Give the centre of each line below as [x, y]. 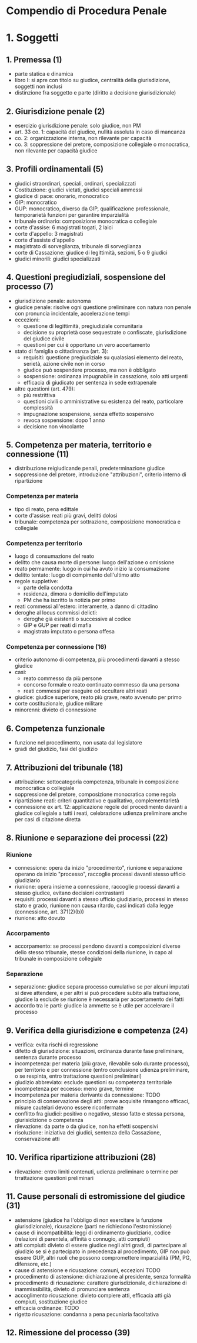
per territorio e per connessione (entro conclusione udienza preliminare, [102, 1070]
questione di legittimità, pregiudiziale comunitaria [83, 326]
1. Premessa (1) [34, 59]
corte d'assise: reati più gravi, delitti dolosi [66, 515]
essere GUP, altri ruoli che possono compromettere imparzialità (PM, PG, [103, 1257]
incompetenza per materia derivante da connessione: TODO [87, 1095]
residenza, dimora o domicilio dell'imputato [76, 594]
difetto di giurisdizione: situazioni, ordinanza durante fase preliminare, [99, 1051]
